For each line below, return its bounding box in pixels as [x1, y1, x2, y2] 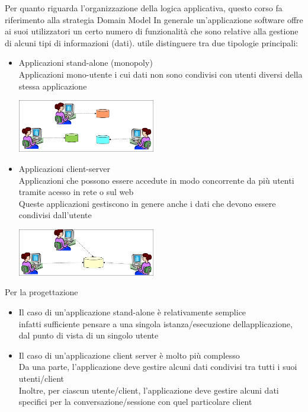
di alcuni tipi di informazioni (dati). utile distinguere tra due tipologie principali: [5, 36, 299, 49]
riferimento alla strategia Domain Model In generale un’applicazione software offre [5, 13, 303, 25]
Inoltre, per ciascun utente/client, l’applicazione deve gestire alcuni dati [18, 384, 279, 396]
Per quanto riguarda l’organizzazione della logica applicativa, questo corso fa [5, 2, 283, 14]
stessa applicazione [18, 79, 87, 92]
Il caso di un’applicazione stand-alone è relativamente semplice [18, 306, 246, 318]
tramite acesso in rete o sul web [18, 186, 134, 198]
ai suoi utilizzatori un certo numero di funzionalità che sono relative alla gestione [5, 25, 299, 37]
